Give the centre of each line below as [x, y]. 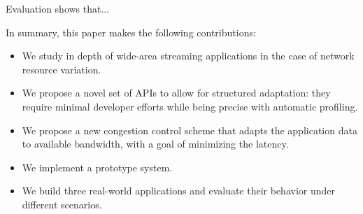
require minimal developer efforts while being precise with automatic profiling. [190, 106]
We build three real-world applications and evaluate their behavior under [178, 191]
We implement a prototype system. [97, 167]
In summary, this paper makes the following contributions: [131, 32]
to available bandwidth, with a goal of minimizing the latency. [155, 144]
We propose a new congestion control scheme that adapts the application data [190, 130]
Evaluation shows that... [58, 8]
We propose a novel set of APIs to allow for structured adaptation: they [176, 93]
